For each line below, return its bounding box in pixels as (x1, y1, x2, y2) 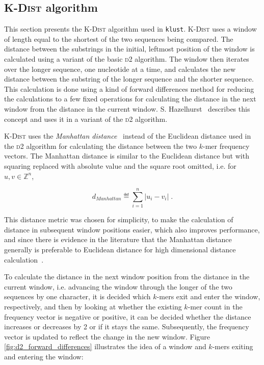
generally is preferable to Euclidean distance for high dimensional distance (4, 244, 236, 255)
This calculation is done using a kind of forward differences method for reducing (4, 83, 254, 94)
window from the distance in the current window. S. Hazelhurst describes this (4, 103, 250, 114)
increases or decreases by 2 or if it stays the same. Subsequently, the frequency (4, 321, 249, 332)
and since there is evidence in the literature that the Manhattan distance (4, 234, 232, 245)
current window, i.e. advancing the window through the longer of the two (4, 281, 232, 292)
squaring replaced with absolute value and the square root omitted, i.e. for (4, 160, 236, 171)
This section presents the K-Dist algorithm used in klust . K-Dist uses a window (4, 23, 257, 34)
